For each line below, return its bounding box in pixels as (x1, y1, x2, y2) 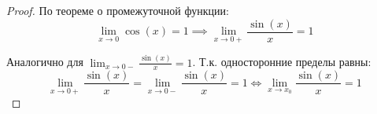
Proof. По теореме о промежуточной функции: (6, 2, 229, 18)
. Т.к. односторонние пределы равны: (192, 53, 371, 70)
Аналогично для (6, 53, 83, 70)
